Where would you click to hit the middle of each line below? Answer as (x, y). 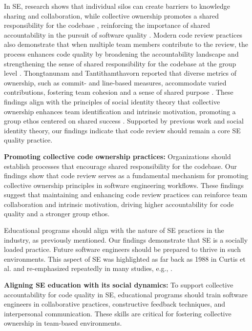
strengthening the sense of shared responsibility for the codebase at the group (120, 63)
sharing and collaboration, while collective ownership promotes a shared (111, 15)
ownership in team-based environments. (63, 323)
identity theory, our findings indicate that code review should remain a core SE (122, 130)
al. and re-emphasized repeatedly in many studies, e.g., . (88, 268)
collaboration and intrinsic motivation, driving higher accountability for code (119, 204)
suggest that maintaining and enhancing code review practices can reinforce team (126, 195)
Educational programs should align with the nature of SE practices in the (114, 230)
